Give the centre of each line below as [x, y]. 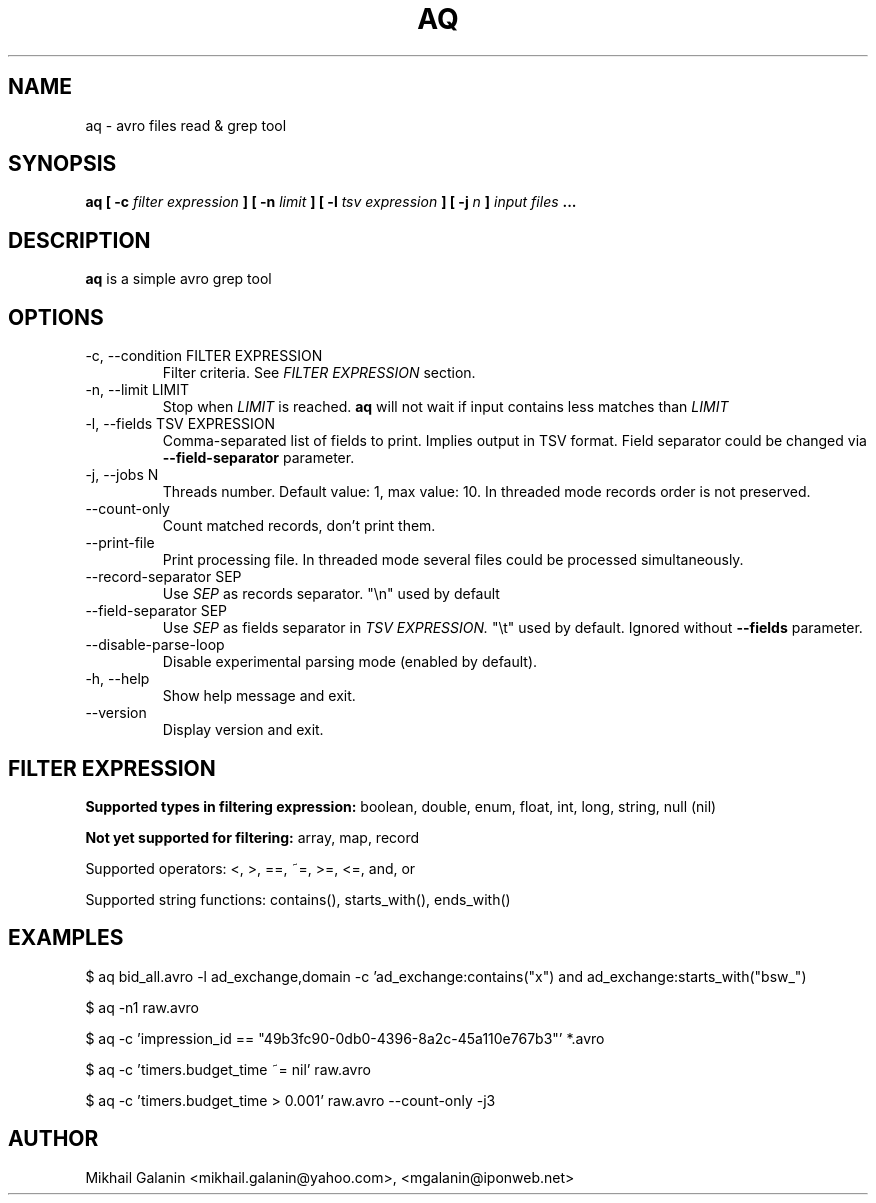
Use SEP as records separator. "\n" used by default [331, 594]
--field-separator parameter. [258, 458]
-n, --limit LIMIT [137, 390]
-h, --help [117, 679]
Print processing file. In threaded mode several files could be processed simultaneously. [453, 560]
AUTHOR [53, 1139]
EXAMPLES [66, 938]
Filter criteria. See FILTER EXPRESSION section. [319, 373]
